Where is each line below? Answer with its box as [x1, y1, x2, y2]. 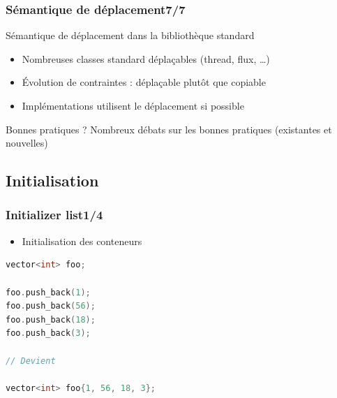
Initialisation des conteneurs [22, 233, 142, 248]
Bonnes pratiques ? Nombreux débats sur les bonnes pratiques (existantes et [6, 121, 332, 136]
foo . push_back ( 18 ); [6, 314, 96, 325]
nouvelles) [6, 135, 48, 150]
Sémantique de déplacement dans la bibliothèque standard [6, 28, 255, 43]
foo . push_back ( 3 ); [6, 328, 91, 339]
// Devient [6, 355, 56, 366]
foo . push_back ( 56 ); [6, 301, 96, 311]
